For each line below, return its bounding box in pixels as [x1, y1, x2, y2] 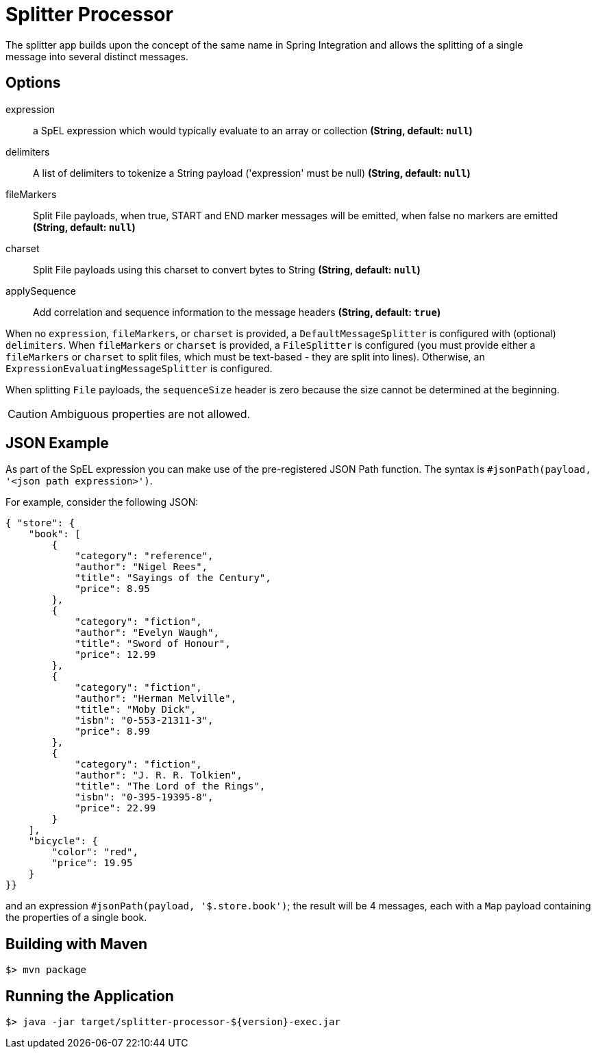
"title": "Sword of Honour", [75, 638, 231, 650]
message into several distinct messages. [5, 50, 189, 62]
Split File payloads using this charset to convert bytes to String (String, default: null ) [33, 263, 421, 275]
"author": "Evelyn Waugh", [75, 627, 219, 639]
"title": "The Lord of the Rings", [75, 781, 266, 792]
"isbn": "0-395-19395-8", [75, 792, 214, 803]
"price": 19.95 [51, 857, 133, 869]
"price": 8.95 [75, 583, 150, 595]
